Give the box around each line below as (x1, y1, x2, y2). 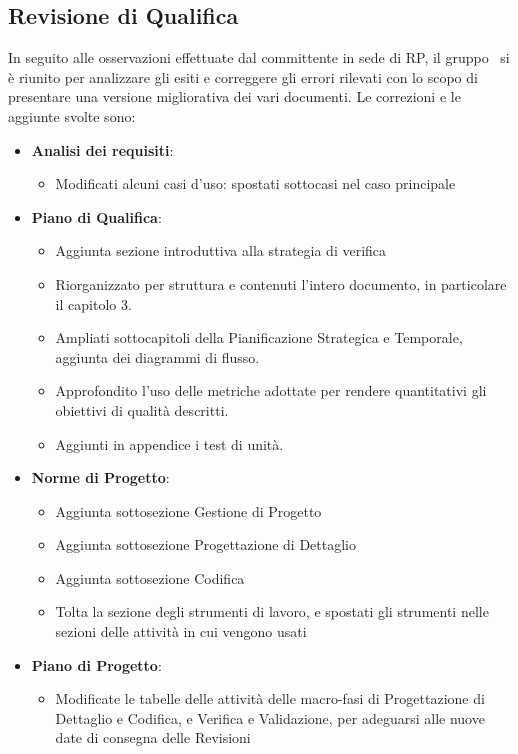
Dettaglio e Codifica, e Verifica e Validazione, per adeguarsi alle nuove (55, 707, 485, 728)
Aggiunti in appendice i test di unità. (55, 433, 284, 454)
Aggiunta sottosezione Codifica (55, 567, 245, 588)
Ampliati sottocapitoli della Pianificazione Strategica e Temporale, (55, 327, 463, 348)
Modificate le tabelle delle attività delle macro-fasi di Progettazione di (55, 688, 485, 709)
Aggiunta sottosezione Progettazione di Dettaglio (55, 534, 357, 555)
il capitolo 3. (55, 293, 132, 314)
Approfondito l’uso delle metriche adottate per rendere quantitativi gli (55, 380, 487, 401)
